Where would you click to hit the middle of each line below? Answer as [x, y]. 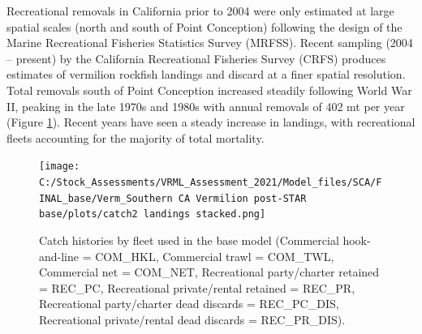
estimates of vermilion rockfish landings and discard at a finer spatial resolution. [206, 74]
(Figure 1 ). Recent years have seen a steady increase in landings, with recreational [211, 122]
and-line [59, 256]
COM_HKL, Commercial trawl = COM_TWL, [215, 256]
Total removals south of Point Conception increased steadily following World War [209, 90]
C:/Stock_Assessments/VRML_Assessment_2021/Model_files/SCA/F [211, 182]
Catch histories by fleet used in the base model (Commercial [189, 240]
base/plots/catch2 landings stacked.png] [153, 214]
